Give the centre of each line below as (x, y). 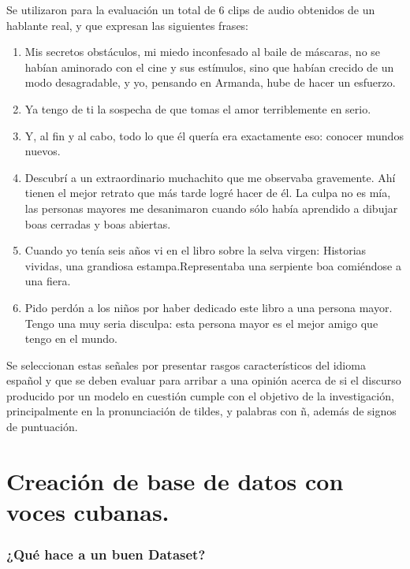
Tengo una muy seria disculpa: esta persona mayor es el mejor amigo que (201, 323)
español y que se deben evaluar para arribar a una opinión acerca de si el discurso (204, 380)
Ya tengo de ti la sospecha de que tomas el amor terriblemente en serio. (198, 108)
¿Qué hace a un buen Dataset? (106, 554)
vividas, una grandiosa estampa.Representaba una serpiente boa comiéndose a (213, 265)
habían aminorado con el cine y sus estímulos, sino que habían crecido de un (209, 67)
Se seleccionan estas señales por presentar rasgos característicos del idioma (186, 364)
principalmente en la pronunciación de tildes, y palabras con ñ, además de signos (201, 411)
